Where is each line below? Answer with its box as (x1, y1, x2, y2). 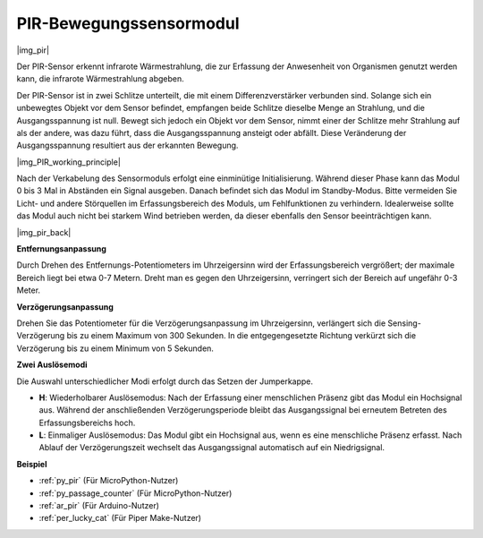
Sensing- (387, 318, 422, 329)
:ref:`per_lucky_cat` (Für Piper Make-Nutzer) (38, 513, 201, 524)
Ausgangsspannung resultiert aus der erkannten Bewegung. (16, 140, 239, 151)
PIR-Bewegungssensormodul (16, 13, 240, 33)
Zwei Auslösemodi (16, 359, 89, 371)
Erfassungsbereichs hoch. (38, 417, 136, 428)
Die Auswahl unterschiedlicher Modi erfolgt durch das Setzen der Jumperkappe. (16, 376, 313, 387)
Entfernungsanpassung (16, 243, 107, 254)
